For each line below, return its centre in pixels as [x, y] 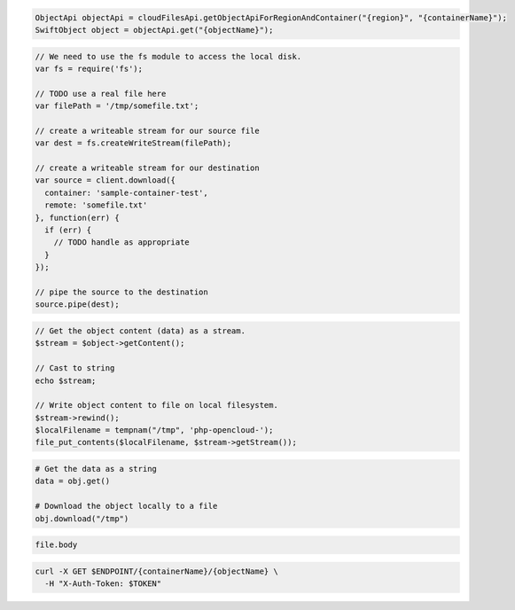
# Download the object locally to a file [126, 506]
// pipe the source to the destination [121, 292]
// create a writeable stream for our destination [148, 168]
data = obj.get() [73, 481]
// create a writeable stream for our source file [148, 130]
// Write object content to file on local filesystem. [156, 405]
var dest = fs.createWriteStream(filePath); [133, 143]
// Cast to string [75, 368]
